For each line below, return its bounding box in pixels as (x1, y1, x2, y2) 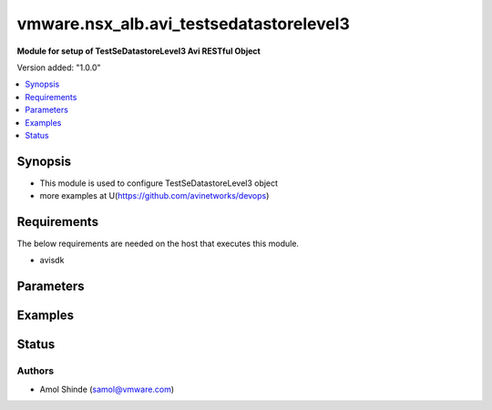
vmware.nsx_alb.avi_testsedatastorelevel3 (16, 14, 351, 34)
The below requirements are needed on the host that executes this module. (16, 238, 300, 250)
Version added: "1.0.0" (16, 62, 101, 73)
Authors (16, 364, 55, 377)
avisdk (39, 255, 65, 266)
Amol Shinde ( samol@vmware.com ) (39, 384, 175, 395)
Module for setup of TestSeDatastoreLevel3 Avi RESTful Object (16, 46, 261, 56)
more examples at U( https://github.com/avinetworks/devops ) (39, 190, 270, 201)
